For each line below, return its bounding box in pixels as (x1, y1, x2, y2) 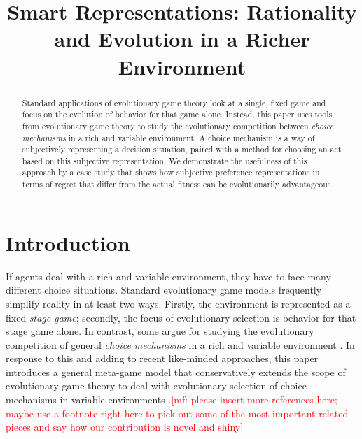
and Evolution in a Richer (54, 24, 310, 53)
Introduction (6, 228, 130, 257)
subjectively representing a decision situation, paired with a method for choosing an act (22, 143, 342, 155)
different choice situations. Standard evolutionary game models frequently (6, 282, 322, 297)
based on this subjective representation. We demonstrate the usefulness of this (22, 154, 307, 166)
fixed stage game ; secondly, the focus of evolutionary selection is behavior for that (6, 310, 356, 324)
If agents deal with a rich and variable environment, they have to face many (6, 268, 331, 283)
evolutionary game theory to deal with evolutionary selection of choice (6, 378, 307, 393)
